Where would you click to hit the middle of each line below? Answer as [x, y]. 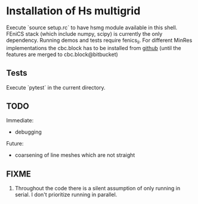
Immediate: [20, 120]
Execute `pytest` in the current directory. [56, 87]
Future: [15, 144]
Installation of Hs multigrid [73, 11]
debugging [28, 132]
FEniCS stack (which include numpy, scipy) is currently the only [84, 33]
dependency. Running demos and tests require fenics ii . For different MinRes [99, 41]
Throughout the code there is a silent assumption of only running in [98, 188]
